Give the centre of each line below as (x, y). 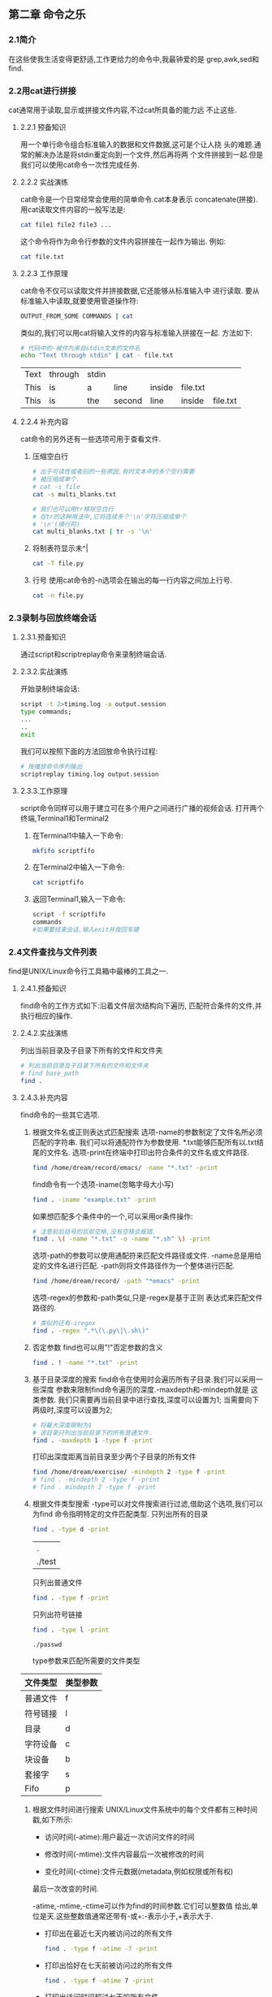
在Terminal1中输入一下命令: (78, 835)
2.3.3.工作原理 (44, 791)
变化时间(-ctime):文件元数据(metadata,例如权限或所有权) (139, 1871)
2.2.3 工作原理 (44, 273)
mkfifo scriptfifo (63, 851)
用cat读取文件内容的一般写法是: (73, 209)
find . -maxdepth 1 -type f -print (92, 1440)
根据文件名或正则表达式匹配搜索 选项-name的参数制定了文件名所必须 (147, 1132)
